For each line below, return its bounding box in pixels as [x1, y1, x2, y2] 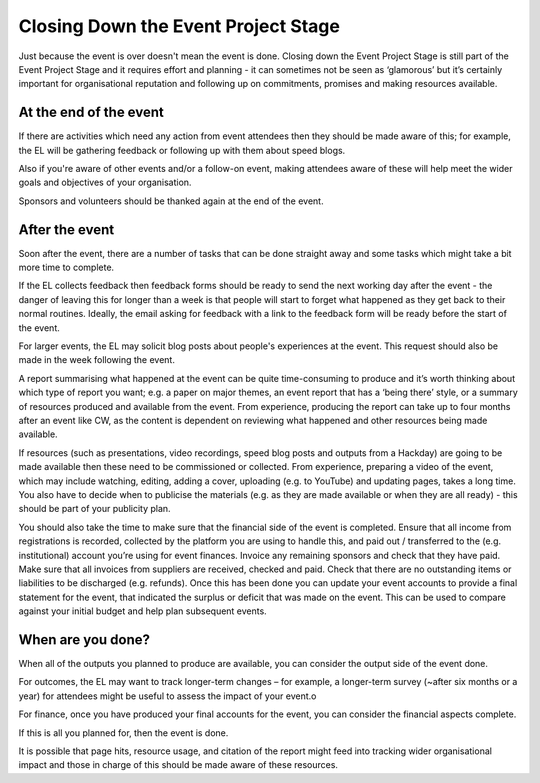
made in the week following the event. [18, 354, 175, 366]
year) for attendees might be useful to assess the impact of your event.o [18, 690, 317, 702]
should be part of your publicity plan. [18, 503, 171, 515]
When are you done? [18, 631, 150, 648]
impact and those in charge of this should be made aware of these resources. [18, 759, 339, 771]
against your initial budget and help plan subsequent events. [18, 605, 267, 617]
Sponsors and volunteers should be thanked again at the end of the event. [18, 195, 324, 207]
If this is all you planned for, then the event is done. [18, 726, 229, 739]
